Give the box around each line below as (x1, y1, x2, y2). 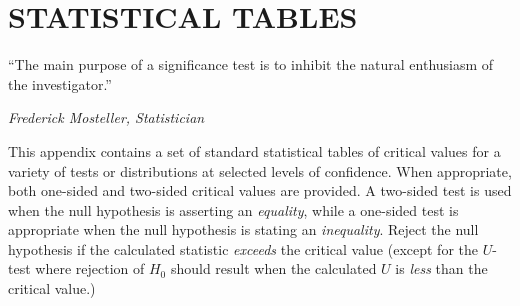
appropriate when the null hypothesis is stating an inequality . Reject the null (8, 219, 479, 240)
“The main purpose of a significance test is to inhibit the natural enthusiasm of (8, 54, 494, 75)
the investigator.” (8, 73, 112, 94)
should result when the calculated (170, 258, 377, 279)
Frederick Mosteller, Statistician (8, 107, 205, 128)
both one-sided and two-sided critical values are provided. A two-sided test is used (8, 180, 512, 201)
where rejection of (35, 258, 145, 279)
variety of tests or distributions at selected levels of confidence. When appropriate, (8, 160, 512, 181)
